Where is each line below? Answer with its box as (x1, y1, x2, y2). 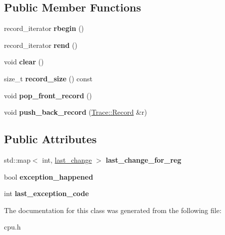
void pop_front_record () (4, 90, 92, 100)
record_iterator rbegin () (4, 23, 84, 33)
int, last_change (42, 154, 92, 165)
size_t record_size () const (4, 73, 92, 83)
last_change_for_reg (105, 154, 181, 165)
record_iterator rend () (4, 39, 77, 50)
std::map (4, 154, 30, 165)
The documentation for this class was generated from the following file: (4, 205, 221, 215)
